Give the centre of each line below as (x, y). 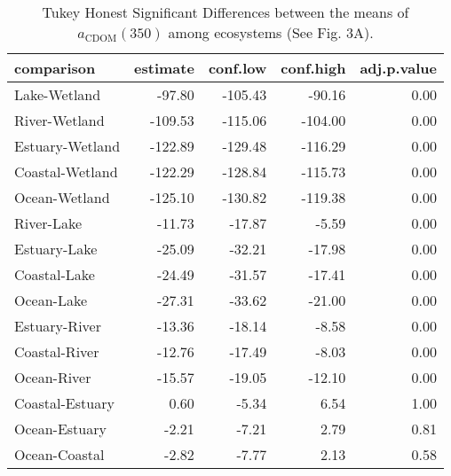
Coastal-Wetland (66, 172)
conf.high (313, 68)
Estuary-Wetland (67, 146)
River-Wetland (59, 120)
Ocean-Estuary (60, 429)
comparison (55, 68)
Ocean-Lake (51, 300)
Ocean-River (53, 377)
